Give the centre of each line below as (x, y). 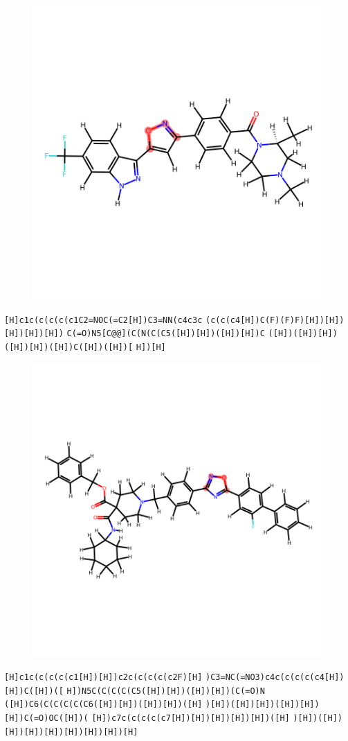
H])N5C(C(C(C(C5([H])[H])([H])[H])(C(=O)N (166, 691)
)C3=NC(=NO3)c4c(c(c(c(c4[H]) (275, 678)
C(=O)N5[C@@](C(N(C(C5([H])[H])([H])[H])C (166, 334)
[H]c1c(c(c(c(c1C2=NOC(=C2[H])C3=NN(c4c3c (103, 320)
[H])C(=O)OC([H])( (46, 718)
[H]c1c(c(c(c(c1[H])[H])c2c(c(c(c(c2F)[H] (103, 678)
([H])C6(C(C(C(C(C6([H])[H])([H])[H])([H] (103, 705)
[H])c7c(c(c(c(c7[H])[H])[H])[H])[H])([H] (191, 718)
